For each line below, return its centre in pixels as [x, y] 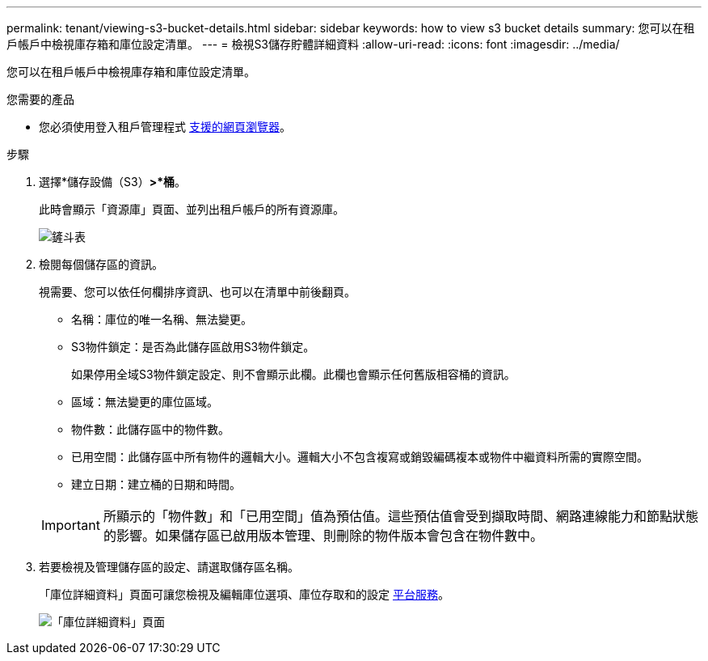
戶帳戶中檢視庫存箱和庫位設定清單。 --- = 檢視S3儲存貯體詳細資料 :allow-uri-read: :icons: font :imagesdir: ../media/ [313, 44]
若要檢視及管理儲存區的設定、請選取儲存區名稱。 [169, 567]
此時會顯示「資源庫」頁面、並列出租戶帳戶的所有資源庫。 [192, 209]
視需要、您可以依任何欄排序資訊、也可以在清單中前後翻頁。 [197, 292]
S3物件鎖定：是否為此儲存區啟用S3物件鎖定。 [193, 347]
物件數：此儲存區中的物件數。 [150, 429]
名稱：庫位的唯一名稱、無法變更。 [162, 319]
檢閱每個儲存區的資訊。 [101, 264]
